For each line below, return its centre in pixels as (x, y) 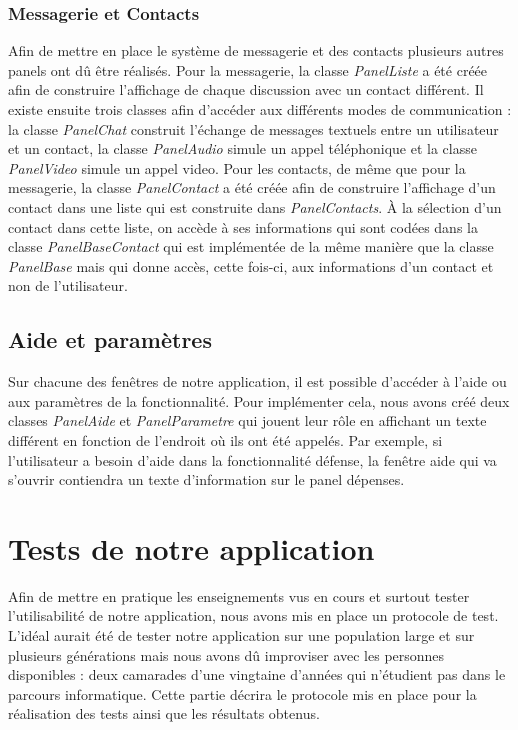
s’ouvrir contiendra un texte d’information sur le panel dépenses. (206, 479)
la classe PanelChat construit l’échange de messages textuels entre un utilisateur (253, 128)
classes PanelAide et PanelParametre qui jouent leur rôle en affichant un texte (247, 420)
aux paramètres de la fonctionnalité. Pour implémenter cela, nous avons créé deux (259, 400)
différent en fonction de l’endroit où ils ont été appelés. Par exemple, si (225, 439)
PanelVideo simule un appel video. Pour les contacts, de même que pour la (237, 167)
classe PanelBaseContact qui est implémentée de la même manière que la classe (251, 246)
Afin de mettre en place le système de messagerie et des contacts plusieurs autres (256, 50)
